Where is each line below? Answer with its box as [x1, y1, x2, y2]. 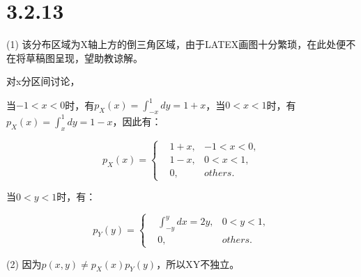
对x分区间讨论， [6, 74, 80, 88]
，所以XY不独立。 [156, 256, 240, 271]
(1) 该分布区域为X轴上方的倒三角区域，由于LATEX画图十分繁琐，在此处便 [6, 37, 346, 52]
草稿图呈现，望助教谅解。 [25, 50, 143, 65]
